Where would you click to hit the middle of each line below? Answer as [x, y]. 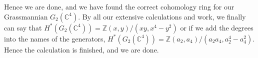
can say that [23, 27]
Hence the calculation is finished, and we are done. [81, 49]
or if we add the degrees [217, 27]
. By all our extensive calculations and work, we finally [162, 16]
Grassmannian [26, 16]
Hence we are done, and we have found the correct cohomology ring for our [119, 6]
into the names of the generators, [55, 38]
